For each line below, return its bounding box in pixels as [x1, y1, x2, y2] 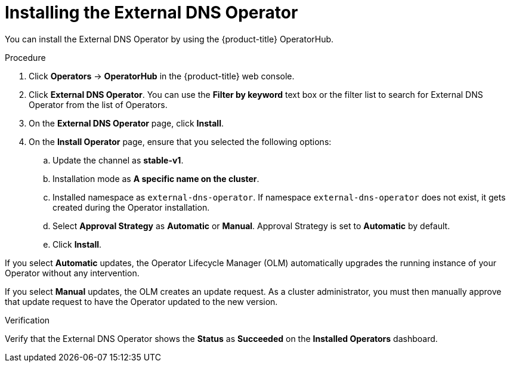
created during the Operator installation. [52, 202, 210, 212]
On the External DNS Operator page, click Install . [29, 118, 224, 128]
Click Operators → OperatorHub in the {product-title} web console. [29, 70, 295, 81]
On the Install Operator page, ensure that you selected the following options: [29, 136, 332, 147]
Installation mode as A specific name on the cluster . [52, 173, 259, 184]
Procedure [5, 52, 46, 63]
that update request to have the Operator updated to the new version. [5, 296, 278, 307]
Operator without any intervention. [5, 267, 140, 278]
